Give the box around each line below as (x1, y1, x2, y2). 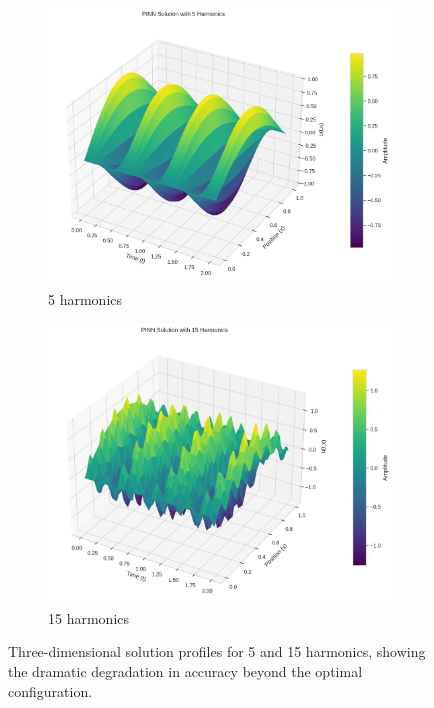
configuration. (8, 680, 93, 701)
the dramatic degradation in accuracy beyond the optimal (8, 660, 363, 681)
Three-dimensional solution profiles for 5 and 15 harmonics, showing (8, 641, 426, 662)
